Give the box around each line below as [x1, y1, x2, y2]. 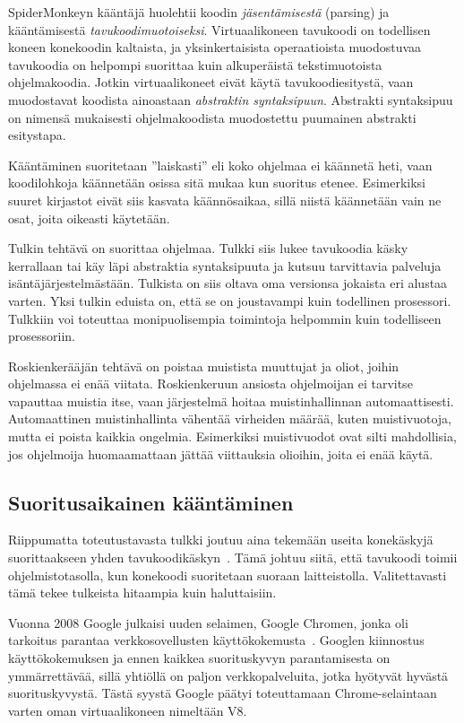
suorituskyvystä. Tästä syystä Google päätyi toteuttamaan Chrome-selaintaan [8, 684, 437, 702]
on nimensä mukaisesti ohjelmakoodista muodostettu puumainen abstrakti [8, 108, 417, 126]
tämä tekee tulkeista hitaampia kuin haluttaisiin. [8, 583, 277, 602]
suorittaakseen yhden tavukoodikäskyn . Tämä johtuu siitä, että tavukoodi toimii [8, 548, 458, 567]
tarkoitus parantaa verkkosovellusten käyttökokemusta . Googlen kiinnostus [8, 631, 425, 649]
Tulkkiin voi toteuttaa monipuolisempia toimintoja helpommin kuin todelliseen [8, 309, 442, 327]
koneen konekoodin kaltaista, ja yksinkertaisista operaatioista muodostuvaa [8, 38, 422, 57]
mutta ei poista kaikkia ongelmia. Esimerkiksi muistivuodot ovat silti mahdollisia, [8, 427, 457, 446]
